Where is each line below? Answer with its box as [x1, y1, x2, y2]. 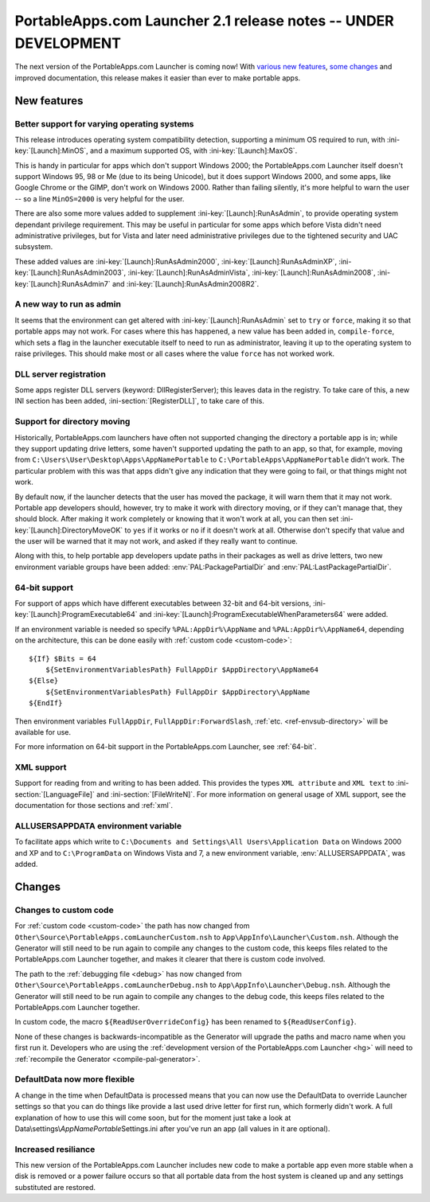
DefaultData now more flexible [14, 1074, 135, 1085]
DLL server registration [14, 369, 107, 380]
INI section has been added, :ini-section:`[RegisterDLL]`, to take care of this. [14, 396, 264, 406]
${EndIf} [29, 699, 63, 708]
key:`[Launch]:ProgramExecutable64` [14, 610, 138, 619]
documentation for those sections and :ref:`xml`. [14, 801, 174, 810]
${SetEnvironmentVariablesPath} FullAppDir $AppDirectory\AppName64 [45, 665, 319, 674]
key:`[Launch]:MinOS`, [14, 146, 89, 155]
